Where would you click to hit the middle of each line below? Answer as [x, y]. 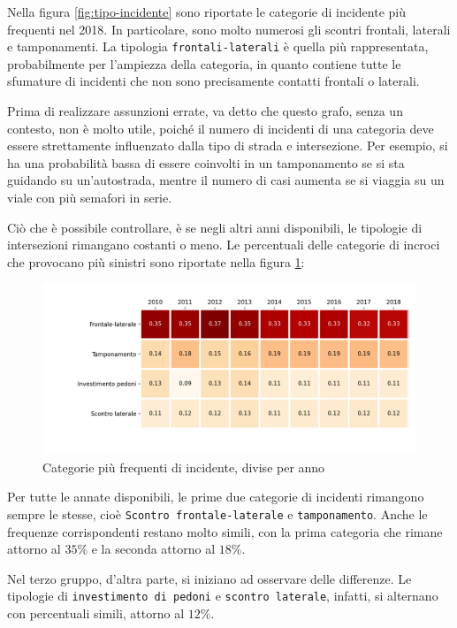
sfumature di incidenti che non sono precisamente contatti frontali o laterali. [213, 81]
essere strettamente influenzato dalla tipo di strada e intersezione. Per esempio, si [228, 146]
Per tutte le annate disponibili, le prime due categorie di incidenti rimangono [216, 497]
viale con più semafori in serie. [90, 197]
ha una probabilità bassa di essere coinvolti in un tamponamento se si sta [206, 162]
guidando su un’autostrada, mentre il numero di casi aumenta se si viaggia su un [226, 180]
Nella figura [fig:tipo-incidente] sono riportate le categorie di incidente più [207, 11]
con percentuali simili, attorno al [96, 613]
